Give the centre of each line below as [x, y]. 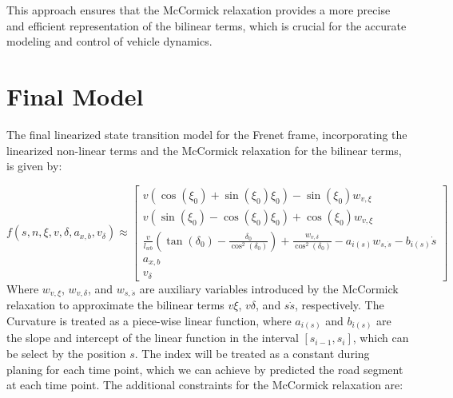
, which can [381, 338]
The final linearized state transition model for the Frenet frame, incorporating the [207, 134]
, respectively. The [340, 305]
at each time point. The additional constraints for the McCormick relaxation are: [205, 385]
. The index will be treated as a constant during [252, 353]
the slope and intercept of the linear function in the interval [153, 338]
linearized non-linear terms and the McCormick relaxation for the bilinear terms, [204, 150]
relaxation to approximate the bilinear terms [115, 305]
